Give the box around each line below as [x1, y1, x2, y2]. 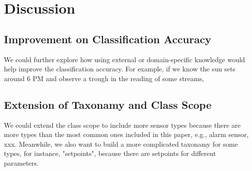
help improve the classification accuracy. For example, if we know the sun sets [4, 64, 235, 74]
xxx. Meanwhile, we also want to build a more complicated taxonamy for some [4, 138, 238, 149]
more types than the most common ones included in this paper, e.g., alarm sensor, [4, 129, 249, 139]
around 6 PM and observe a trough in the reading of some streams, [4, 73, 204, 83]
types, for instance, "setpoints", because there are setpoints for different [4, 148, 216, 158]
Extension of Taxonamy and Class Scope [4, 97, 212, 112]
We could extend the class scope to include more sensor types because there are [4, 120, 241, 130]
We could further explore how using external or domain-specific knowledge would [4, 54, 245, 64]
